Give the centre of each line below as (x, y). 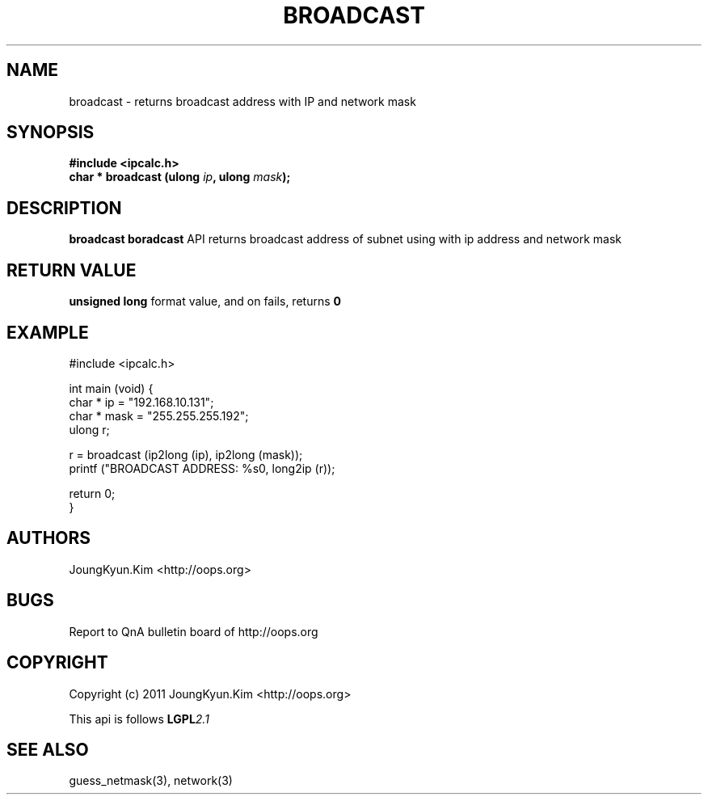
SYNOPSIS (51, 133)
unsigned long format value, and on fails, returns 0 (205, 301)
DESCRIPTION (64, 208)
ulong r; (89, 429)
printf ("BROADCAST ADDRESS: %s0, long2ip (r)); (202, 468)
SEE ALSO (48, 749)
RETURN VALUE (72, 270)
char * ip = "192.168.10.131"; (141, 402)
